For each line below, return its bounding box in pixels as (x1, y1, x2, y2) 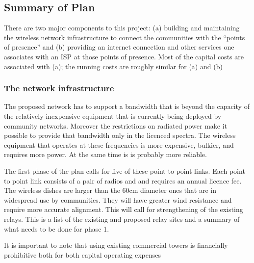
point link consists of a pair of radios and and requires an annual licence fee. (12, 175, 242, 185)
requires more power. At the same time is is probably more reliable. (4, 149, 207, 159)
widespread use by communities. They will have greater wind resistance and (4, 194, 232, 205)
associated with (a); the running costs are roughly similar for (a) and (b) (4, 61, 223, 71)
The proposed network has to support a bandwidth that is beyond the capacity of (4, 101, 250, 111)
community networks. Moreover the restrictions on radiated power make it (4, 120, 228, 131)
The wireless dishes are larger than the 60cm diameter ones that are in (4, 185, 217, 195)
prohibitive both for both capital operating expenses (4, 249, 161, 260)
